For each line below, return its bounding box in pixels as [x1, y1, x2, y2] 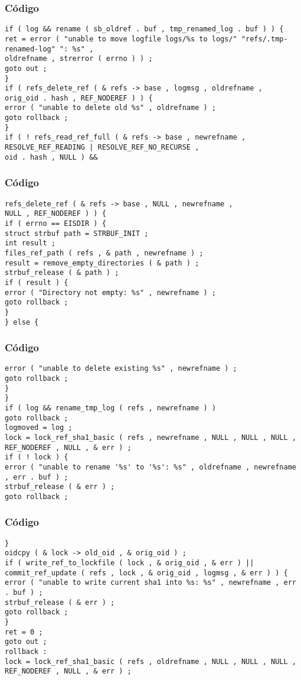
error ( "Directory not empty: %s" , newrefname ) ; [5, 288, 216, 297]
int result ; [5, 239, 55, 248]
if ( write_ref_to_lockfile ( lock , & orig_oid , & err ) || [5, 559, 254, 568]
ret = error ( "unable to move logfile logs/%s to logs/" [5, 34, 237, 43]
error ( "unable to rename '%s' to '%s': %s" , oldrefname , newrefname [5, 462, 296, 471]
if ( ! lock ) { [5, 453, 68, 462]
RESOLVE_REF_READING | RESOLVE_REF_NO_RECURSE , [5, 143, 199, 152]
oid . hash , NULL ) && [5, 153, 98, 161]
